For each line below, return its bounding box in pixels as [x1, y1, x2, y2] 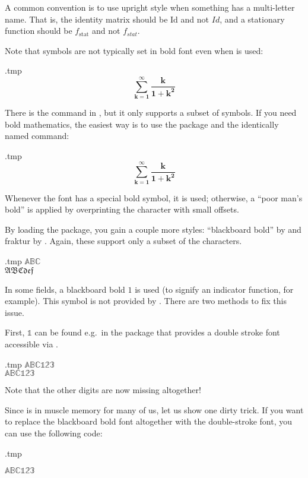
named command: [5, 129, 69, 142]
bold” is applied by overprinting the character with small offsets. [5, 203, 239, 216]
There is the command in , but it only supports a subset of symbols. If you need [5, 106, 297, 119]
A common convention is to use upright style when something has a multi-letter [5, 1, 295, 13]
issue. [5, 306, 24, 318]
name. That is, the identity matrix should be [5, 12, 168, 25]
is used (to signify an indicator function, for [135, 283, 294, 295]
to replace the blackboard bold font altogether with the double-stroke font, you [5, 415, 293, 428]
